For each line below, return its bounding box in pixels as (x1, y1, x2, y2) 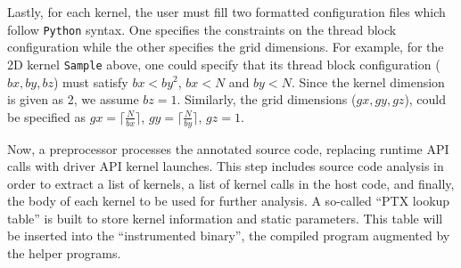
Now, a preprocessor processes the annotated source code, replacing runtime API (7, 139, 449, 158)
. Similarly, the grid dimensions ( (177, 90, 357, 109)
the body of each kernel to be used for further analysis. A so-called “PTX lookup (7, 191, 450, 210)
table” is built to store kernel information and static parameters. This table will (7, 208, 443, 227)
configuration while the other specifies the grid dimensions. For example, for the (7, 37, 444, 56)
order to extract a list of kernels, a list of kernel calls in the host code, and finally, (7, 174, 455, 192)
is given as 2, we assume (7, 90, 139, 109)
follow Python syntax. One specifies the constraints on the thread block (7, 20, 397, 38)
